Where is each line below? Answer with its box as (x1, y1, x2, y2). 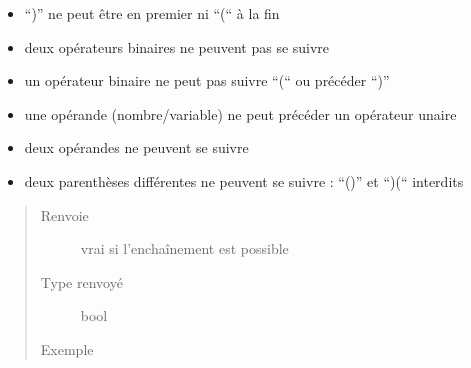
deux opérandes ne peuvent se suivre (24, 137, 249, 158)
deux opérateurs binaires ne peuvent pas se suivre (24, 36, 330, 57)
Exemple (40, 338, 94, 359)
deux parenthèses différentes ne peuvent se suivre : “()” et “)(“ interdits (24, 170, 464, 191)
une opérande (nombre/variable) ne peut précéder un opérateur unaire (24, 103, 457, 124)
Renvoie (40, 204, 89, 225)
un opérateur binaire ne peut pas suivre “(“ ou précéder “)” (24, 70, 390, 91)
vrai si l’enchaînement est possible (80, 238, 289, 259)
